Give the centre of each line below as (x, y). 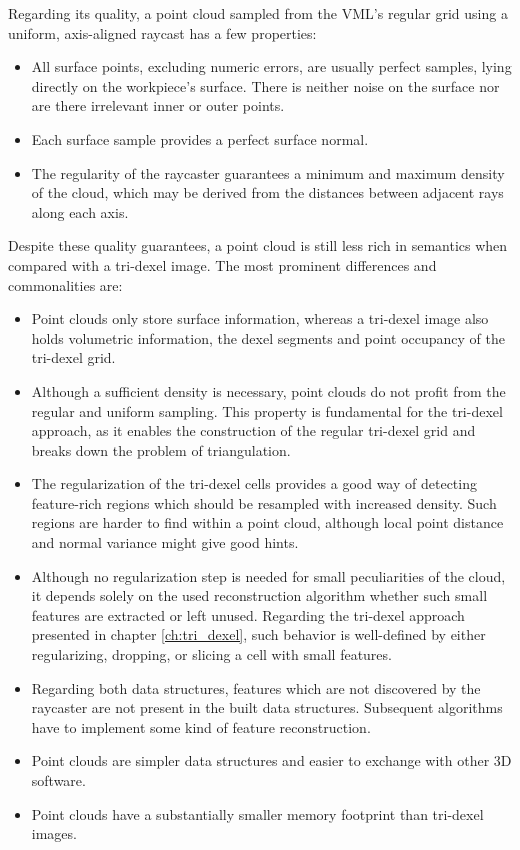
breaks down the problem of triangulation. (161, 449)
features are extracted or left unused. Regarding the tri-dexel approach (248, 614)
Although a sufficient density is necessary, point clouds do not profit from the (268, 390)
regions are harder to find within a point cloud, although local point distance (267, 522)
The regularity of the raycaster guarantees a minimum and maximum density (268, 172)
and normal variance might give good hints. (165, 542)
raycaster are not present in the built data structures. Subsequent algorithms (267, 707)
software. (58, 780)
